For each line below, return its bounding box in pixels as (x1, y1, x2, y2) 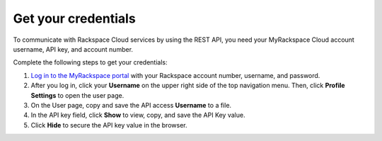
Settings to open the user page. (30, 91, 125, 99)
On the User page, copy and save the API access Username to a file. (30, 101, 232, 109)
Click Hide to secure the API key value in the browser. (30, 120, 187, 129)
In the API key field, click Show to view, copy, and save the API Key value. (30, 111, 245, 120)
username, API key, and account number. (13, 45, 134, 53)
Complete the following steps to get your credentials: (13, 58, 168, 67)
